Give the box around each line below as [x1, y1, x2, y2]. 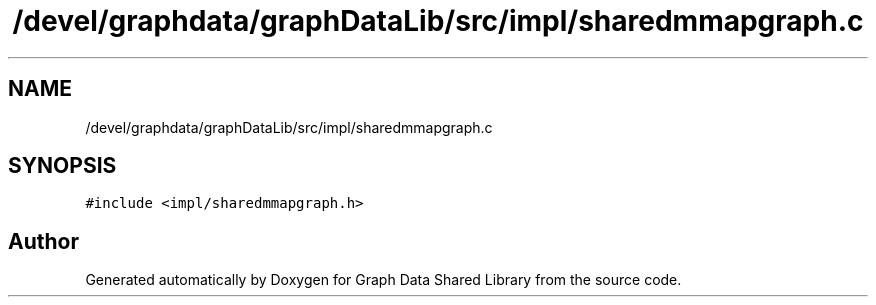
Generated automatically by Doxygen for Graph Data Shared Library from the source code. [85, 271, 682, 289]
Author [8, 228, 79, 254]
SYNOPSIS [8, 153, 117, 179]
